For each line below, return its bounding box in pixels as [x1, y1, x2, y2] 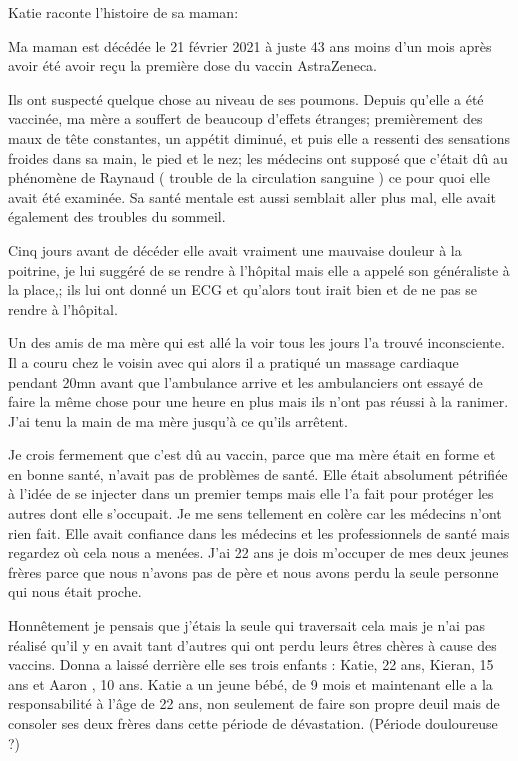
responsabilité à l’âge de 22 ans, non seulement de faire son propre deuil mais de [8, 693, 500, 714]
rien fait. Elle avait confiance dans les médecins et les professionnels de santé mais [8, 522, 510, 543]
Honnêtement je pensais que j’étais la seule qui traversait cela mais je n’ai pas [8, 615, 485, 636]
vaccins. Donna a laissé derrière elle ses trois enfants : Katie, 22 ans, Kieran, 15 [8, 654, 494, 675]
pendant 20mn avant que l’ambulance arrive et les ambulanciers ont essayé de [8, 371, 483, 392]
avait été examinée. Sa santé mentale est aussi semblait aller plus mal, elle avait [8, 186, 497, 207]
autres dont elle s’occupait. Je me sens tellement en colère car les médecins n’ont [8, 503, 502, 524]
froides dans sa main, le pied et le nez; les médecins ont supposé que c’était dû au [8, 147, 508, 168]
